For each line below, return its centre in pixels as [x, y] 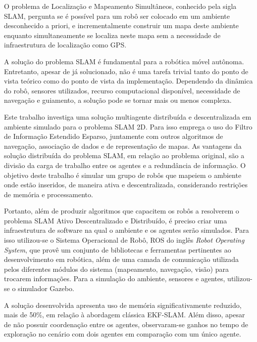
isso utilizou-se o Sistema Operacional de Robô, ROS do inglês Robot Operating [124, 240]
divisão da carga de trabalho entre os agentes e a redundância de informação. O [125, 165]
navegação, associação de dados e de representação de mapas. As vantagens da [123, 146]
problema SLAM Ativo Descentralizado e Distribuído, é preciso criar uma [116, 220]
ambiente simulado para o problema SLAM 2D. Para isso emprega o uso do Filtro [128, 126]
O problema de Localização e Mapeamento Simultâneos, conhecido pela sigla [120, 6]
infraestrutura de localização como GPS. [65, 45]
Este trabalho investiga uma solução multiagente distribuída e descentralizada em [128, 116]
